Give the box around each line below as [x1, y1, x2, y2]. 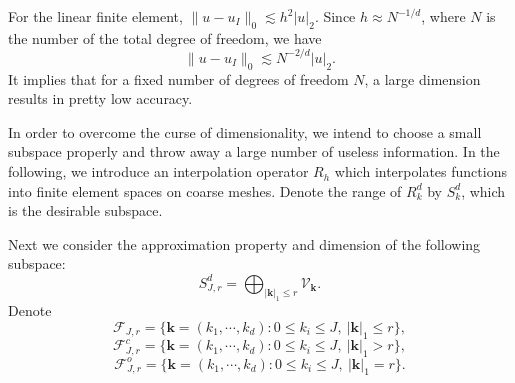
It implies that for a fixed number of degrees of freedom [8, 68, 349, 89]
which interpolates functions [334, 161, 507, 182]
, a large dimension [364, 68, 481, 89]
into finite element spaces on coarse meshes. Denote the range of [8, 180, 402, 201]
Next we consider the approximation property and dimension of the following [8, 233, 481, 254]
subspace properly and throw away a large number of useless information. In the [8, 141, 500, 162]
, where [421, 6, 466, 26]
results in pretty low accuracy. [8, 88, 193, 109]
